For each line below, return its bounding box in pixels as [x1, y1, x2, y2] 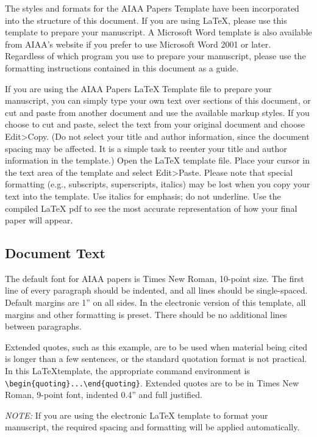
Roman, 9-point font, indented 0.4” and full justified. [5, 388, 202, 401]
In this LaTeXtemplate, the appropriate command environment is [5, 364, 250, 377]
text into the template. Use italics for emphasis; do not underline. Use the [5, 189, 281, 202]
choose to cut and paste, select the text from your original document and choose [5, 118, 305, 131]
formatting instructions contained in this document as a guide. [5, 61, 239, 74]
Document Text [5, 244, 105, 262]
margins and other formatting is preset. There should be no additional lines [5, 308, 287, 320]
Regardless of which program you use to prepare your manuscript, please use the [5, 49, 306, 62]
